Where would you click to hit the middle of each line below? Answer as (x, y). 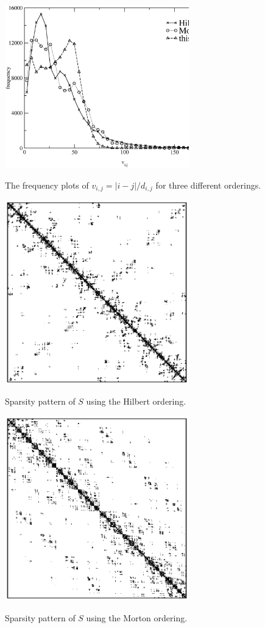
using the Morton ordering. (137, 617)
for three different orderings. (208, 185)
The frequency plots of (47, 185)
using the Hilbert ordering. (136, 401)
